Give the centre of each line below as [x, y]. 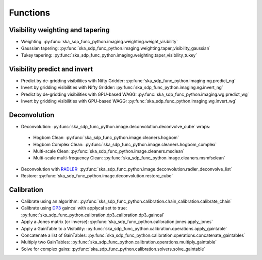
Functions [30, 13]
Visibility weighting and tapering [59, 30]
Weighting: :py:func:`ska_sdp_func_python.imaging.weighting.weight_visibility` [99, 42]
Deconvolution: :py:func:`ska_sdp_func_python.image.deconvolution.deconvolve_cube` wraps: [116, 126]
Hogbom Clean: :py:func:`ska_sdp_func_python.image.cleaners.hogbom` [106, 138]
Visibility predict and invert [51, 69]
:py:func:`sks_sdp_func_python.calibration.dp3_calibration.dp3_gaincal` [93, 215]
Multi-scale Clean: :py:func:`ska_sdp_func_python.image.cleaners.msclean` [109, 151]
